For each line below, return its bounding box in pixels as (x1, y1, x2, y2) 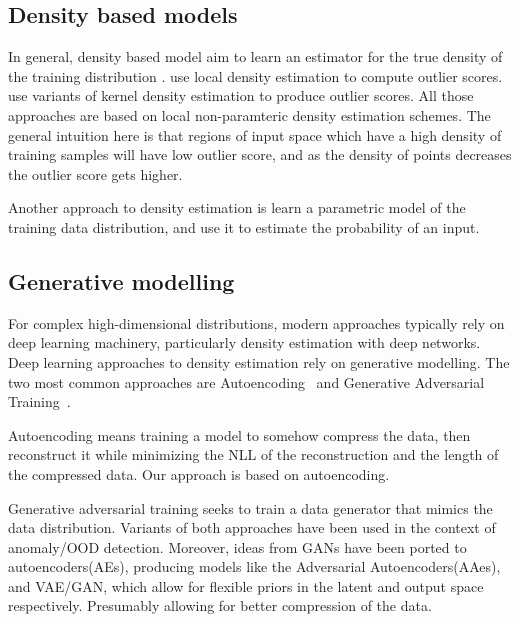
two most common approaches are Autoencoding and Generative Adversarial (8, 371, 485, 392)
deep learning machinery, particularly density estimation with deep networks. (8, 332, 481, 353)
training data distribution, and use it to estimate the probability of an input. (8, 216, 480, 237)
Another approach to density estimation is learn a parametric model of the (8, 197, 466, 218)
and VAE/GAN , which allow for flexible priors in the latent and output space (8, 575, 484, 596)
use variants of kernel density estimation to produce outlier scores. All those (8, 85, 474, 106)
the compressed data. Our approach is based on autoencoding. (8, 463, 390, 484)
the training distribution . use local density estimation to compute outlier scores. (8, 65, 503, 86)
